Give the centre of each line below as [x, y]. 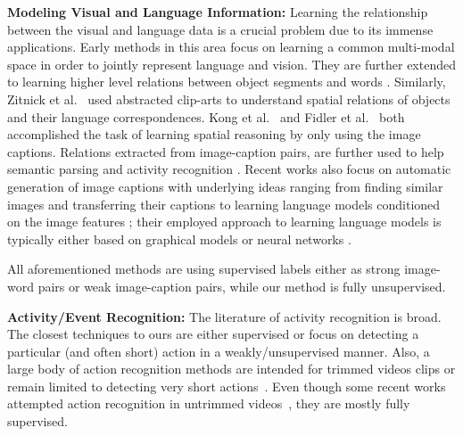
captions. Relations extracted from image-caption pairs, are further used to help [226, 151]
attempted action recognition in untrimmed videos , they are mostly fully [209, 403]
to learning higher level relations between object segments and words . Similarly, [227, 82]
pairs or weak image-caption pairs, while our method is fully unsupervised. [242, 286]
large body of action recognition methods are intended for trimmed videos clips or [231, 369]
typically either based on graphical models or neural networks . [179, 239]
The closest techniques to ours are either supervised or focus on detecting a [213, 334]
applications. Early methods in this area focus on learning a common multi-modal [231, 47]
